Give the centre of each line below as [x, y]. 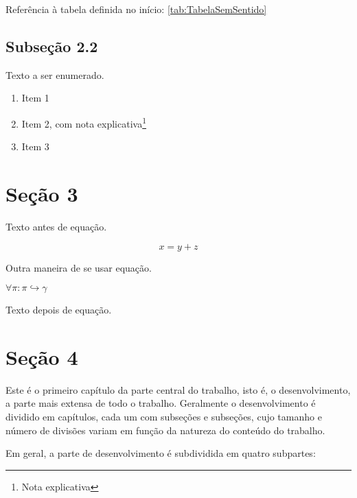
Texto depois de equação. [59, 310]
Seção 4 [42, 356]
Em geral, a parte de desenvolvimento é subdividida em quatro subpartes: [161, 453]
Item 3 [35, 146]
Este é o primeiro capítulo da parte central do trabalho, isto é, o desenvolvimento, [178, 389]
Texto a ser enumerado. [55, 74]
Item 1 [35, 98]
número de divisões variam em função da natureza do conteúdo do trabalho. [165, 430]
